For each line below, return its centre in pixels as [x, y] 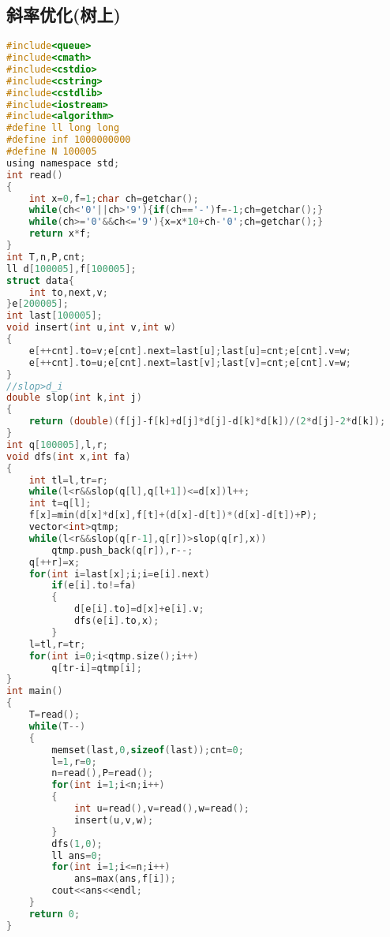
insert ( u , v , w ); [114, 820]
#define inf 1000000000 [69, 140]
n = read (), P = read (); [103, 773]
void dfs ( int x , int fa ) [69, 456]
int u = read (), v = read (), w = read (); [161, 809]
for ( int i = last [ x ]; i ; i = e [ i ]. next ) [119, 574]
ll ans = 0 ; [77, 855]
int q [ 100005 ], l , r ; [57, 444]
